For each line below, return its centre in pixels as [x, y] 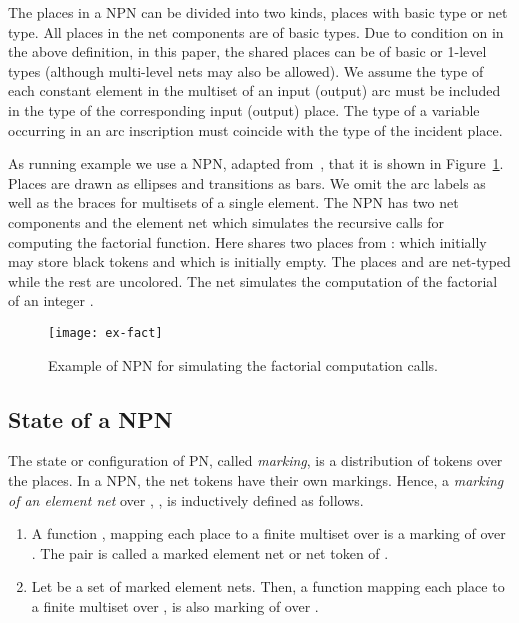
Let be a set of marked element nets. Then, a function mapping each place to [268, 586]
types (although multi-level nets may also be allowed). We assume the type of [246, 70]
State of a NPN [90, 418]
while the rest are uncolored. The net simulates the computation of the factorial [253, 280]
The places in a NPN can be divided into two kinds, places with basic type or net [258, 12]
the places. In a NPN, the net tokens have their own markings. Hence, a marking [256, 479]
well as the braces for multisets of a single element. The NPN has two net [233, 202]
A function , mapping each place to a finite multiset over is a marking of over [268, 533]
